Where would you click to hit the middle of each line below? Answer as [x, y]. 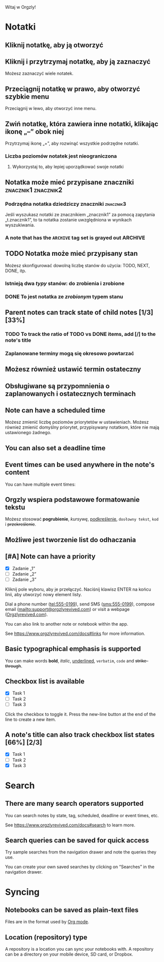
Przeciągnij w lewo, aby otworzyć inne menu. [51, 109]
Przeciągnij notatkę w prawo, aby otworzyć [73, 89]
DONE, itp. [16, 271]
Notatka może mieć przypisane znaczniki [69, 182]
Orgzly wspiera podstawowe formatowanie [72, 500]
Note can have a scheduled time [55, 410]
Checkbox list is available [45, 681]
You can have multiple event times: [41, 484]
